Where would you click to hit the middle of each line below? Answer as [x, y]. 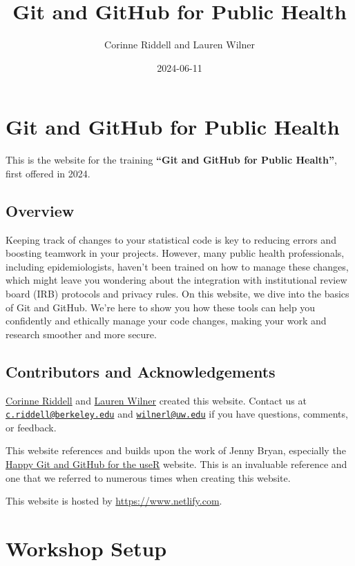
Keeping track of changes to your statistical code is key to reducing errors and [171, 239]
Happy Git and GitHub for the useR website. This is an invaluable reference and [176, 464]
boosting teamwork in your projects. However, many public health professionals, [175, 253]
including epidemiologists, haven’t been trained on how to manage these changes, [177, 266]
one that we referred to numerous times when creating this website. [148, 477]
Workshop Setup [86, 548]
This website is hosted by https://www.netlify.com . [114, 501]
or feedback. [31, 427]
